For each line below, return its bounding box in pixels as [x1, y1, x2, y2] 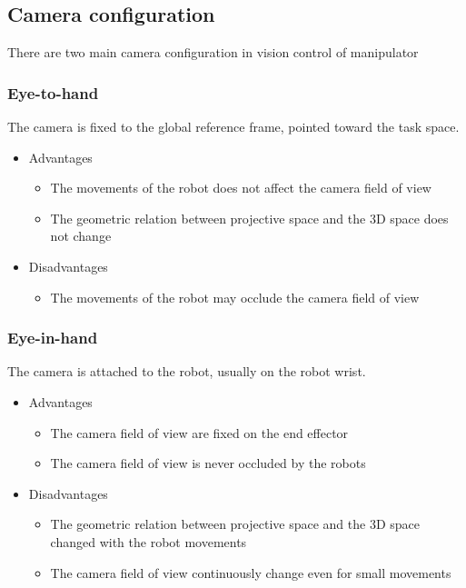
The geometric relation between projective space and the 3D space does [50, 208, 449, 227]
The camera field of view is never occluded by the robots [50, 453, 366, 473]
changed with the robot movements [50, 532, 247, 551]
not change [50, 226, 112, 245]
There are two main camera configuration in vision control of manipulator [7, 43, 419, 62]
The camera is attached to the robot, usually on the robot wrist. [7, 362, 366, 381]
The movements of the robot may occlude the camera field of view [50, 287, 420, 306]
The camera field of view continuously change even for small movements [50, 563, 451, 582]
